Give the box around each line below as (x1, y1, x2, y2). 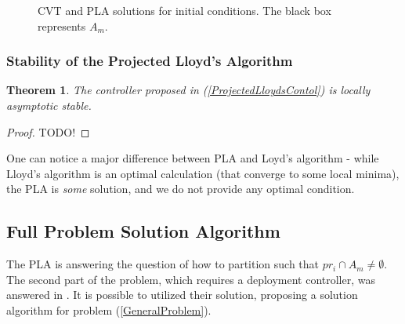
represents (38, 17, 86, 34)
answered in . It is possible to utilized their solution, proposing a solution (6, 286, 358, 303)
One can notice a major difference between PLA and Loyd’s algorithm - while (6, 150, 379, 166)
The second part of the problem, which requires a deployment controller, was (6, 271, 376, 287)
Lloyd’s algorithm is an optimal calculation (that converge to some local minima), (6, 165, 400, 181)
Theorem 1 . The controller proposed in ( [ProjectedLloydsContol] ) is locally (6, 82, 371, 98)
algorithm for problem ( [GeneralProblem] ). (6, 301, 212, 318)
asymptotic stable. (6, 97, 92, 113)
